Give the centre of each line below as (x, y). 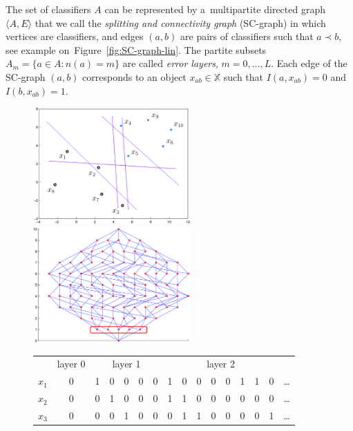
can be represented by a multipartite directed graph (215, 9)
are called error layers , (170, 63)
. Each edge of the (309, 63)
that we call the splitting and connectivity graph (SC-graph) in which (180, 22)
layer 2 (221, 364)
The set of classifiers (48, 9)
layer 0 (71, 364)
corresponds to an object (134, 76)
